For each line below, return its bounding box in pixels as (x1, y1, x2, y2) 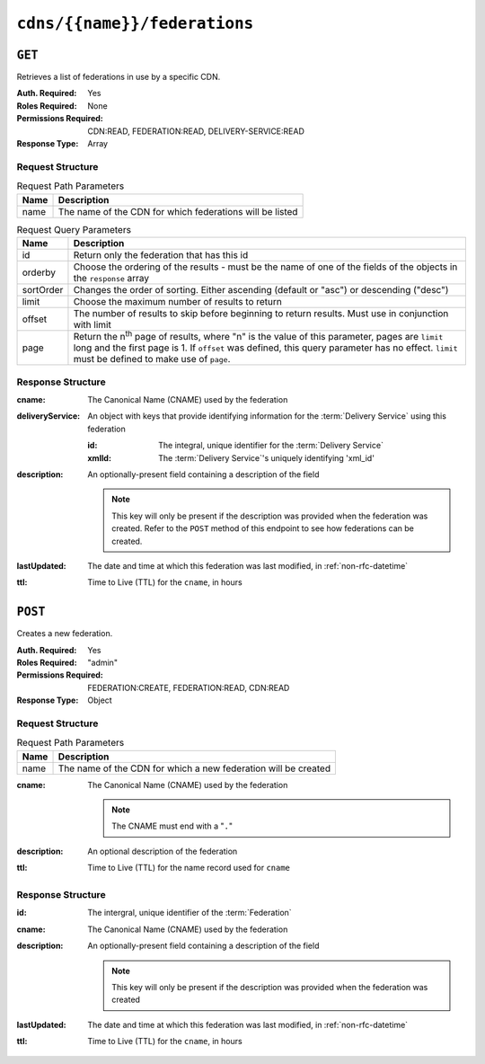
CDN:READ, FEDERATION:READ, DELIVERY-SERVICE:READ (87, 126, 304, 137)
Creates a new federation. (16, 628, 113, 639)
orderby (22, 266, 56, 279)
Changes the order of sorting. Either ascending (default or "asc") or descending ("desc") (73, 283, 449, 296)
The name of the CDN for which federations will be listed (57, 205, 298, 217)
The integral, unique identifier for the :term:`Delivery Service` (158, 440, 384, 451)
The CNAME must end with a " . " (111, 820, 234, 831)
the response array (73, 271, 150, 284)
